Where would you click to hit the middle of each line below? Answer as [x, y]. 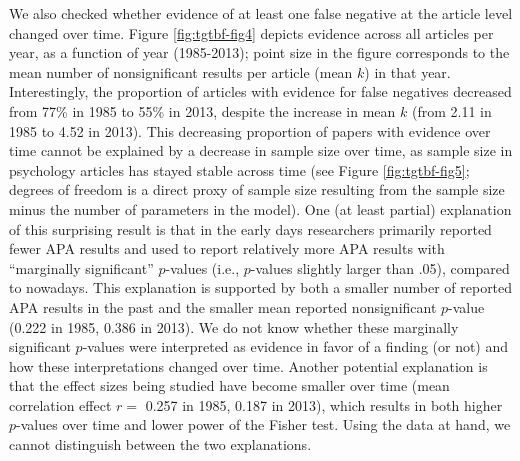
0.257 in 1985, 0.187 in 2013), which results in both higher [324, 404]
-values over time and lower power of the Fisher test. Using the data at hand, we [263, 424]
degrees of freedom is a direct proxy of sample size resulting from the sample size [257, 189]
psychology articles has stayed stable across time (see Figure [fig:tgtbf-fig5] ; [239, 169]
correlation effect [60, 404]
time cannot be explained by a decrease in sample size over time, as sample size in [261, 150]
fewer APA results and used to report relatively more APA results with [227, 248]
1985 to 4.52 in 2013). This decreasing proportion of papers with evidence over [250, 130]
